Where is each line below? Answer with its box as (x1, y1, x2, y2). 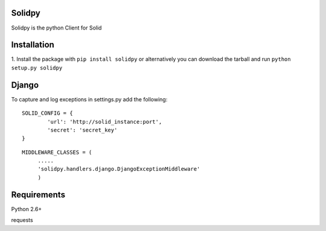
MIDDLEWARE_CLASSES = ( (22, 148, 92, 156)
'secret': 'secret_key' (47, 127, 118, 133)
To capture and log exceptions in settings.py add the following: (11, 95, 168, 103)
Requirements (11, 189, 66, 200)
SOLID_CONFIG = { (22, 110, 73, 117)
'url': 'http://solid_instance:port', (47, 118, 162, 125)
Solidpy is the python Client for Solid (11, 24, 102, 31)
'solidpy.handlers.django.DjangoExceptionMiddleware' (37, 166, 200, 172)
